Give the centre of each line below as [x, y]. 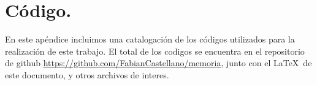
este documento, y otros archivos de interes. [87, 74]
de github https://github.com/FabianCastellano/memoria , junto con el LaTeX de [158, 63]
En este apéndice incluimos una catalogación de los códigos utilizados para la [150, 39]
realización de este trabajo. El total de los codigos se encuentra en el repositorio [155, 51]
